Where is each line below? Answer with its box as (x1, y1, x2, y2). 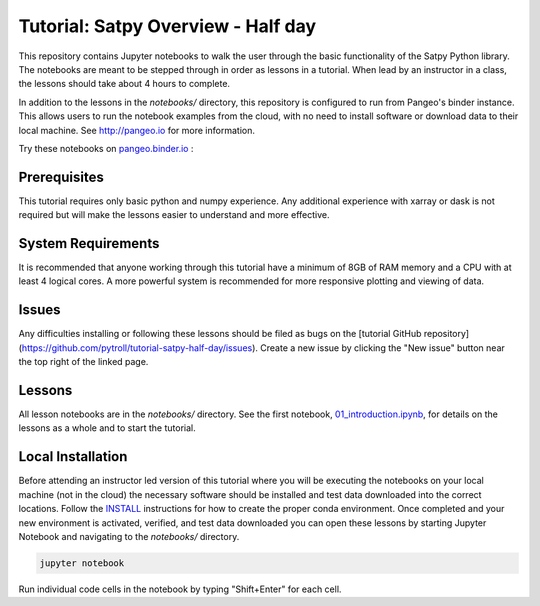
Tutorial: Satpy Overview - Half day (18, 15, 317, 37)
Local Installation (18, 448, 128, 465)
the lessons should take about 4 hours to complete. (18, 78, 230, 90)
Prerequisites (18, 168, 104, 185)
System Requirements (18, 235, 160, 252)
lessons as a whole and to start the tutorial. (18, 422, 196, 434)
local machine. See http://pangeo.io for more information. (18, 124, 255, 136)
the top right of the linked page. (18, 356, 149, 368)
